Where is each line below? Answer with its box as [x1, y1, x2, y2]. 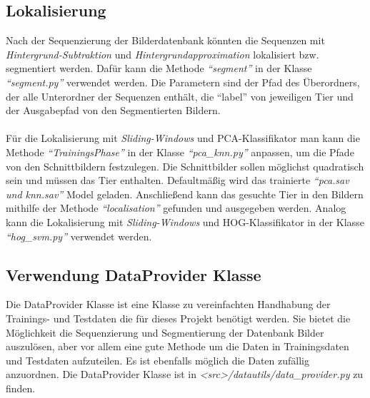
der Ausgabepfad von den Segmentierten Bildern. [6, 103, 221, 118]
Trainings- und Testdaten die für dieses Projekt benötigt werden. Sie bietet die [6, 310, 351, 325]
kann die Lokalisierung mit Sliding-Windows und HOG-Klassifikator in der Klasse [6, 214, 364, 229]
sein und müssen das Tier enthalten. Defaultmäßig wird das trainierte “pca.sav [6, 173, 349, 188]
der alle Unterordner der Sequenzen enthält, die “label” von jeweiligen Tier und [6, 88, 354, 103]
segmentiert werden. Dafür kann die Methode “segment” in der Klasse [6, 61, 312, 76]
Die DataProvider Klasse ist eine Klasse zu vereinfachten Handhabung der [6, 297, 331, 312]
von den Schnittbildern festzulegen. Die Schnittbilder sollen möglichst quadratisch [6, 158, 364, 173]
